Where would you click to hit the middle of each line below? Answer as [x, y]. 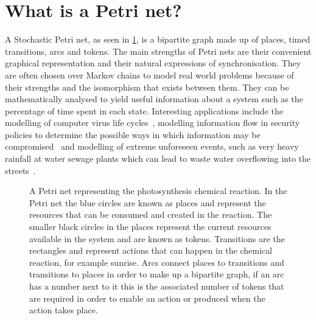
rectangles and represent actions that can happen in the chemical [151, 250]
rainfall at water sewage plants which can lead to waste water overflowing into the [158, 158]
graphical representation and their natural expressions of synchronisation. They [153, 63]
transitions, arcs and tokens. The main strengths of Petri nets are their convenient [158, 51]
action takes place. [64, 310]
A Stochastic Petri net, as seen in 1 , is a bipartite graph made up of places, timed [158, 39]
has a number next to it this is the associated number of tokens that [157, 286]
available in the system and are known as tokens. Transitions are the [157, 238]
